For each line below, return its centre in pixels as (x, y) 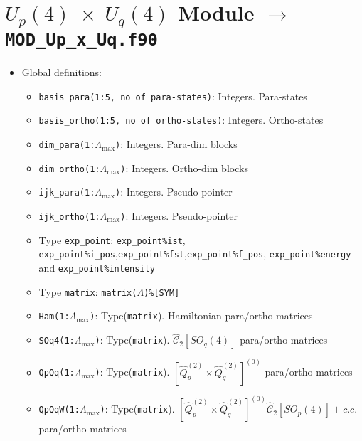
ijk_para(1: (67, 193)
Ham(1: (54, 317)
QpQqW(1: (59, 410)
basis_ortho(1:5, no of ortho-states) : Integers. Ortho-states (181, 120)
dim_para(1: (67, 145)
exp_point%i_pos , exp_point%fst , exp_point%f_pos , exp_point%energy (195, 254)
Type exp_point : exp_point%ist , (112, 239)
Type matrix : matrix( (88, 291)
